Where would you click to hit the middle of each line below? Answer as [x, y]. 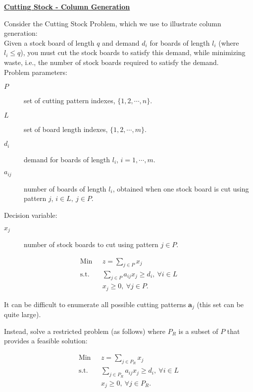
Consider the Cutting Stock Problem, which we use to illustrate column [113, 23]
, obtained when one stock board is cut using [181, 188]
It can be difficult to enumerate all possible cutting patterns [95, 304]
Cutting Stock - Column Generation [67, 6]
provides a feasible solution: [46, 341]
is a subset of [198, 331]
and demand [121, 42]
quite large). [23, 314]
